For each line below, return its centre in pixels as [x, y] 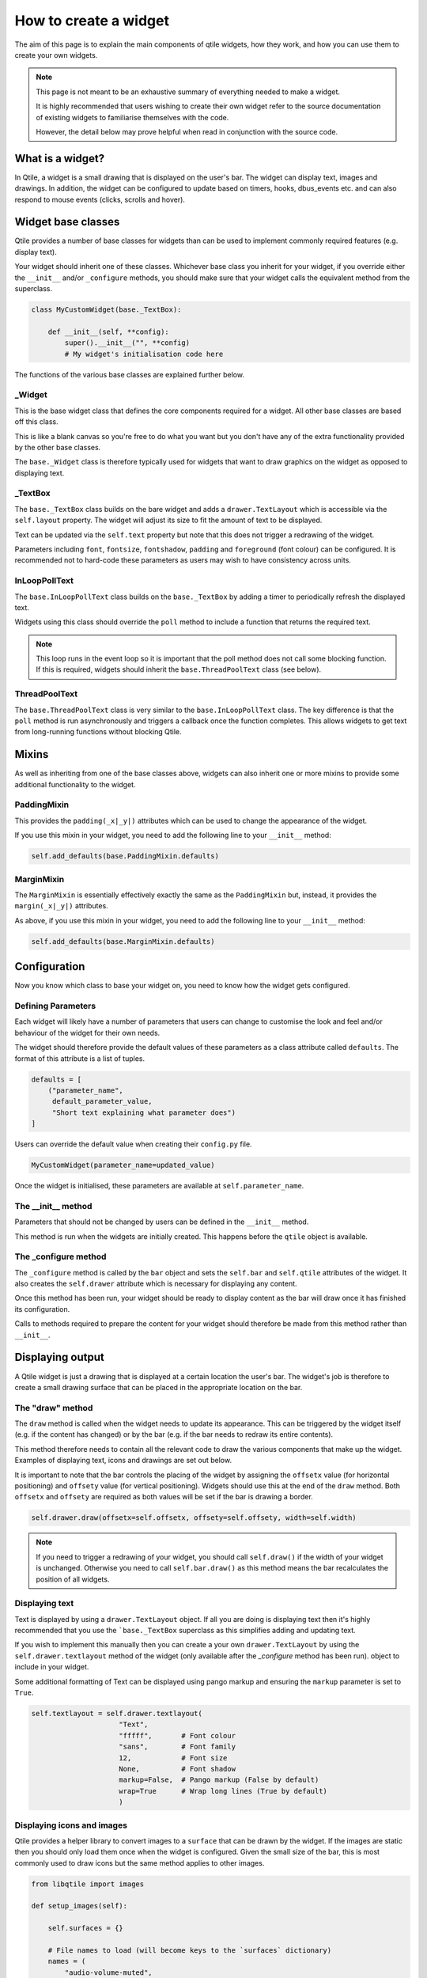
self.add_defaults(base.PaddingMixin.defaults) [125, 856]
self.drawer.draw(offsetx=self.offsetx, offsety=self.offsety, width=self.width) [194, 1518]
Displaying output [59, 1357]
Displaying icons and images [71, 1825]
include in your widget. [52, 1667]
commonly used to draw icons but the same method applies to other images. [140, 1862]
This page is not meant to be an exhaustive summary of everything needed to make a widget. [188, 92]
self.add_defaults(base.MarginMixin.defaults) [123, 941]
